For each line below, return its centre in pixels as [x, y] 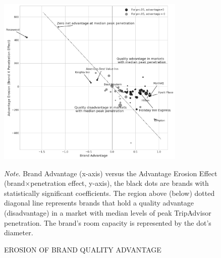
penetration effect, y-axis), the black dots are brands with [120, 183]
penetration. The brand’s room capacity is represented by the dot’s [108, 222]
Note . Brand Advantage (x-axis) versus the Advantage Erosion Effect [111, 173]
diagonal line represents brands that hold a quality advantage [99, 203]
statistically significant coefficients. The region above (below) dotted [109, 193]
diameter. [19, 233]
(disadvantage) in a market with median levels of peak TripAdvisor [108, 213]
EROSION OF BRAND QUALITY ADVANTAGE [83, 249]
